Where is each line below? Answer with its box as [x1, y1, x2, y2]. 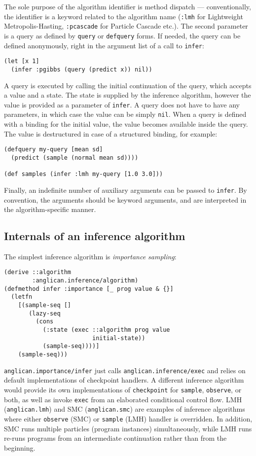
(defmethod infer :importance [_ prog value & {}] [4, 285, 174, 292]
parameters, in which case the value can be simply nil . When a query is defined [4, 109, 247, 119]
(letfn [11, 293, 33, 301]
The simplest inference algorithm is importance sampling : [4, 251, 177, 261]
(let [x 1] [4, 58, 39, 65]
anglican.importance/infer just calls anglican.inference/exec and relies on [4, 365, 246, 375]
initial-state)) [92, 334, 146, 342]
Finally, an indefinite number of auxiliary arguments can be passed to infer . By [4, 184, 247, 195]
